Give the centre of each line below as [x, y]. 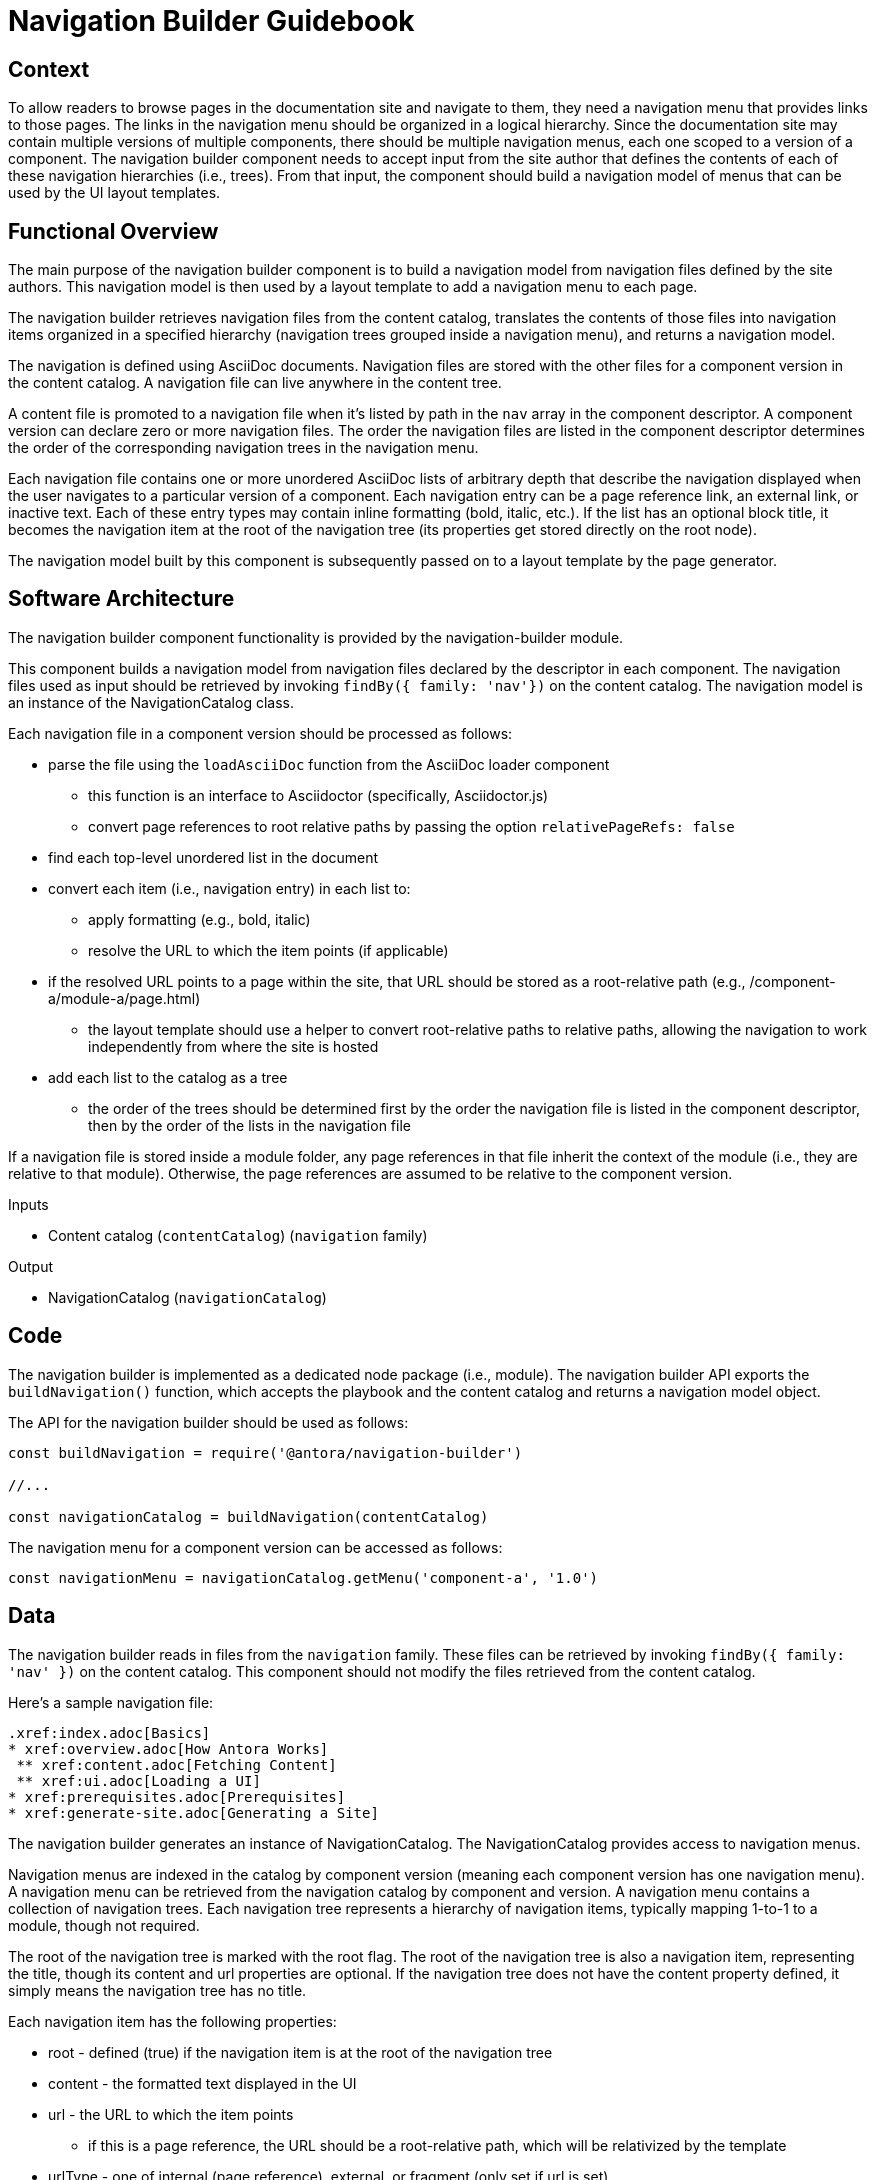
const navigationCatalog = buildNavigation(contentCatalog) [248, 1516]
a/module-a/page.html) [124, 998]
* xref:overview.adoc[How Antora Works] [168, 1748]
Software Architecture [121, 599]
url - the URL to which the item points [171, 2114]
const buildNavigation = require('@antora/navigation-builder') [265, 1452]
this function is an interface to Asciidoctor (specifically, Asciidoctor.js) [318, 795]
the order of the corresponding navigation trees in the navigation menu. [243, 448]
